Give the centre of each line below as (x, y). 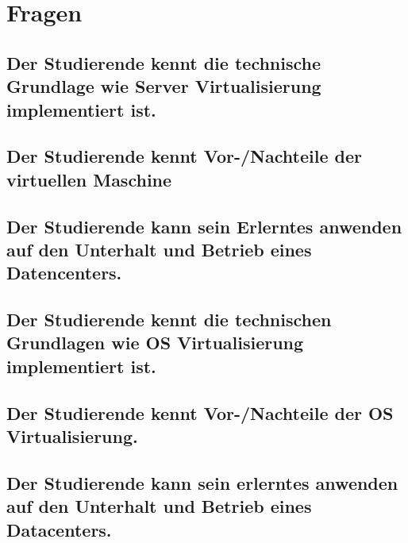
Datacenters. (59, 529)
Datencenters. (64, 273)
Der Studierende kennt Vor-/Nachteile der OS (200, 412)
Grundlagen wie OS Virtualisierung (155, 343)
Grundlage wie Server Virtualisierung (164, 86)
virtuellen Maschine (89, 179)
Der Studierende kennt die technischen (169, 320)
